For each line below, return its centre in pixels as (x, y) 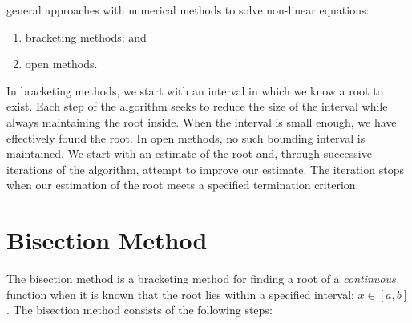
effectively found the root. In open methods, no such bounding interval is (186, 137)
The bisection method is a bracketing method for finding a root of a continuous (201, 279)
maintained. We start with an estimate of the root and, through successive (189, 153)
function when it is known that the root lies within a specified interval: (180, 294)
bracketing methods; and (86, 36)
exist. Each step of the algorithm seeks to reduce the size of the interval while (197, 106)
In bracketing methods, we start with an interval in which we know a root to (195, 90)
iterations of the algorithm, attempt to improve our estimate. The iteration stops (205, 169)
